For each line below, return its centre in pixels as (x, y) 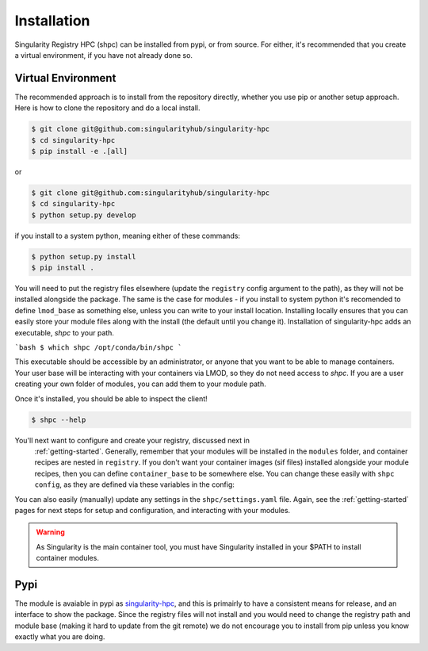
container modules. (67, 558)
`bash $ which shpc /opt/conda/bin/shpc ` (98, 348)
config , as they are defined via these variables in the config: (135, 484)
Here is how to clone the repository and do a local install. (108, 108)
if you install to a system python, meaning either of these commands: (128, 236)
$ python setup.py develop (84, 215)
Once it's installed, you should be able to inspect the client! (111, 398)
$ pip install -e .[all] (80, 151)
